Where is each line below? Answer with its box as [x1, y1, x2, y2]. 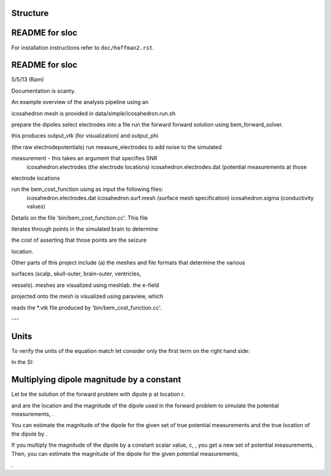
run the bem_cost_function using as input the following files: [11, 185, 164, 193]
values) [26, 203, 45, 210]
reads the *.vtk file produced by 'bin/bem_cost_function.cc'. [11, 303, 162, 311]
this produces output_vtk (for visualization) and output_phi [11, 132, 159, 139]
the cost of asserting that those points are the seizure [11, 236, 147, 244]
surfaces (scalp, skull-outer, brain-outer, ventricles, [11, 270, 141, 278]
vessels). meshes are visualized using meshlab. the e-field [11, 281, 159, 289]
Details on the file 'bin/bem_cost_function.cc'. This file [11, 214, 148, 221]
